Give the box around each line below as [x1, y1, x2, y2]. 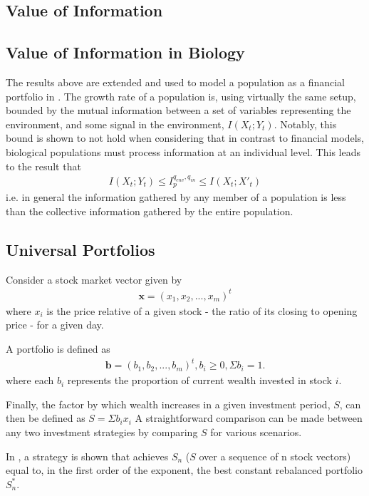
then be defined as [6, 410, 85, 425]
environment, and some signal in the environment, [6, 116, 224, 131]
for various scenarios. [210, 424, 302, 439]
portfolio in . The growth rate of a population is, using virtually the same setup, [6, 88, 356, 103]
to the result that [6, 158, 81, 173]
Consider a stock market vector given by [6, 272, 182, 286]
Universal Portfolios [6, 238, 155, 260]
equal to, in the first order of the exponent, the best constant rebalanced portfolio [6, 463, 363, 477]
